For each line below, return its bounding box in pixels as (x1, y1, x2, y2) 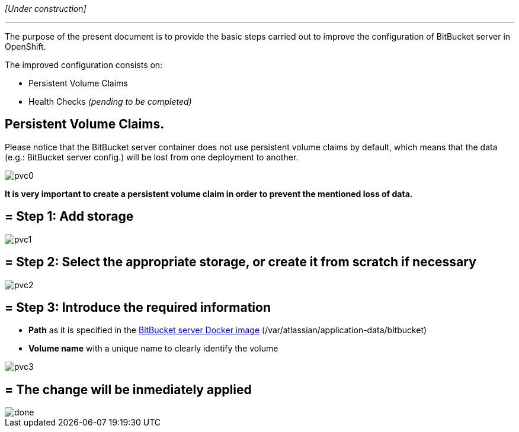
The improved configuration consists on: (5, 60, 163, 70)
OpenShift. (5, 41, 46, 51)
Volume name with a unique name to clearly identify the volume (28, 343, 278, 354)
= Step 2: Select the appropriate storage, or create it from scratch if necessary (5, 254, 476, 270)
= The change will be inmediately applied (5, 382, 252, 397)
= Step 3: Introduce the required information (5, 299, 271, 315)
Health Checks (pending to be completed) (28, 96, 192, 107)
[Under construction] (5, 4, 86, 14)
